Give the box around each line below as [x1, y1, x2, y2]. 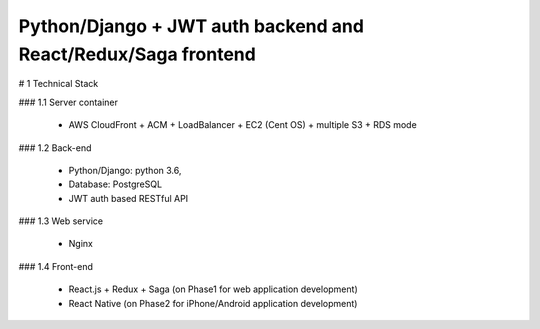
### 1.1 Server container [18, 96, 119, 108]
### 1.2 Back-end [18, 141, 92, 154]
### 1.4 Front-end [18, 260, 94, 272]
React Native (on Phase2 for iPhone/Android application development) [68, 297, 358, 309]
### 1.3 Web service [18, 215, 104, 227]
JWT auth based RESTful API [68, 192, 189, 204]
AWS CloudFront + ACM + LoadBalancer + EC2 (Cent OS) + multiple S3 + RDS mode [68, 119, 417, 131]
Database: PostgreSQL [68, 178, 163, 190]
